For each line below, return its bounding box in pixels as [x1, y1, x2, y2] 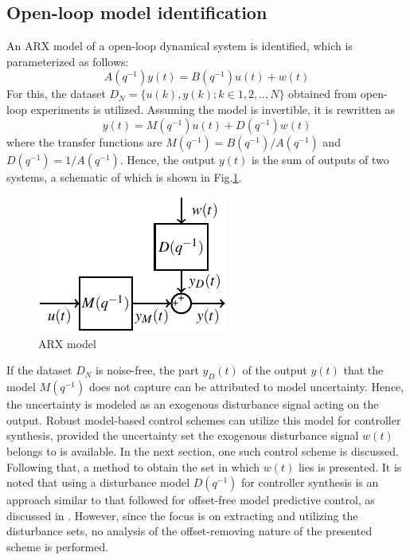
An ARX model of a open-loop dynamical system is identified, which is [6, 37, 353, 54]
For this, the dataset [6, 85, 106, 102]
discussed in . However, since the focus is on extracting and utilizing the [6, 507, 358, 523]
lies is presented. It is [298, 458, 402, 475]
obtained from [288, 85, 357, 102]
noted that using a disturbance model [6, 474, 190, 491]
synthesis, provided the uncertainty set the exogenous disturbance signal [6, 427, 359, 444]
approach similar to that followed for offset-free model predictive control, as [6, 491, 375, 508]
